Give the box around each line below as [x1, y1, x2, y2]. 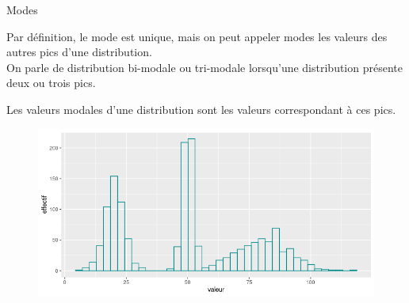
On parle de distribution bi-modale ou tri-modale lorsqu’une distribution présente [6, 59, 403, 75]
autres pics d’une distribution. [6, 44, 152, 60]
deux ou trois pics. [6, 74, 96, 91]
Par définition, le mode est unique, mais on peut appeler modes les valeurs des [6, 28, 388, 44]
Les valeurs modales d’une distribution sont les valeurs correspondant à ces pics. [6, 100, 396, 117]
